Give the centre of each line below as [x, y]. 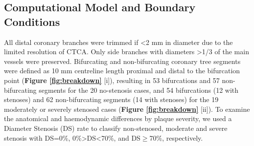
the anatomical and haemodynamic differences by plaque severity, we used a [118, 118]
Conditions [32, 21]
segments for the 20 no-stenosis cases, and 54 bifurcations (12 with [139, 90]
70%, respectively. [176, 137]
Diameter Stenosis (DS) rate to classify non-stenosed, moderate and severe [116, 128]
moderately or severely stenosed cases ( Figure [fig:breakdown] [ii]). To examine [127, 109]
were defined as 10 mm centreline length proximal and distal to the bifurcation [122, 71]
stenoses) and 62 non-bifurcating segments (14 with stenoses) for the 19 [111, 99]
